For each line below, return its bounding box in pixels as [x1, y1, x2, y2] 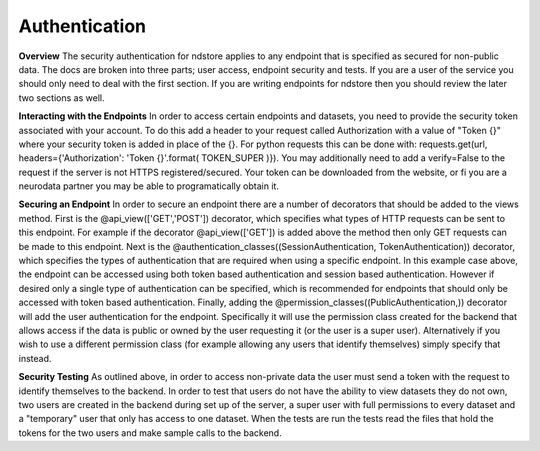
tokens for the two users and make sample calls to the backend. [18, 426, 282, 439]
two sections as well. [18, 91, 105, 104]
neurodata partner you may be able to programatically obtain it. [18, 180, 280, 192]
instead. [18, 352, 52, 364]
